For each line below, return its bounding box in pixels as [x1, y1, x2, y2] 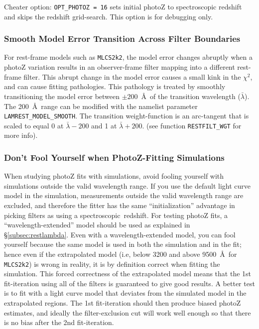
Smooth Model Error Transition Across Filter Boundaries [4, 32, 241, 45]
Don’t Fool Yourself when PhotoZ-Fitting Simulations [4, 151, 225, 163]
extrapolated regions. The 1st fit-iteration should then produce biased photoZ [4, 298, 241, 308]
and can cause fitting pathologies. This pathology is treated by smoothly [4, 81, 226, 92]
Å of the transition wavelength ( [141, 91, 241, 101]
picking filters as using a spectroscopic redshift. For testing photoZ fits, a [4, 210, 228, 220]
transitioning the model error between [4, 91, 120, 101]
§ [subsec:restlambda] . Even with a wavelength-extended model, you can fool [4, 229, 236, 239]
